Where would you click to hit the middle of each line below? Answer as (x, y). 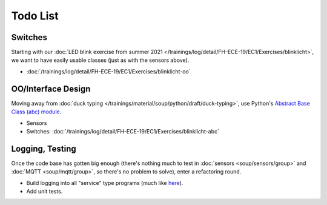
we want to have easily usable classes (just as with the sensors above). (100, 60)
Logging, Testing (44, 149)
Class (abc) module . (36, 112)
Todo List (35, 16)
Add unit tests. (45, 191)
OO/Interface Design (51, 89)
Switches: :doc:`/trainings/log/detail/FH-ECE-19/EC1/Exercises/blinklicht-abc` (123, 131)
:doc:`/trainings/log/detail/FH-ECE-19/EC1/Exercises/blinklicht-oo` (108, 71)
